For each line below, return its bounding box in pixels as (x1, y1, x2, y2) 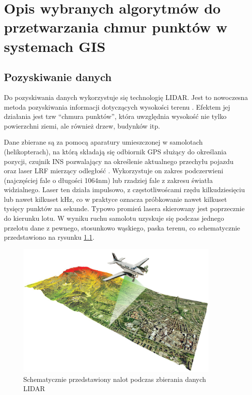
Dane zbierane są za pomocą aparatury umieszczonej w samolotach (4, 137, 203, 147)
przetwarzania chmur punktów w (4, 17, 228, 37)
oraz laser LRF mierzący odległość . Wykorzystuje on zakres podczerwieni (4, 165, 223, 176)
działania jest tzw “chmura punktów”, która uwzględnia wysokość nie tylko (4, 111, 227, 121)
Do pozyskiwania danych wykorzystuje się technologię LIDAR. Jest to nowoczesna (4, 92, 248, 102)
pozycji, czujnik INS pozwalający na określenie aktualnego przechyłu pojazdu (4, 156, 234, 166)
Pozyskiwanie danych (4, 69, 112, 84)
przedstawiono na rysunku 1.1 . (4, 232, 94, 242)
